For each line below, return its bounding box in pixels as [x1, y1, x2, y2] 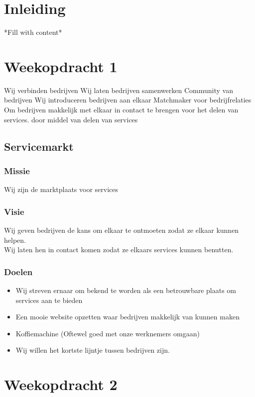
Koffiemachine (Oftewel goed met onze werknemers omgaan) [15, 328, 200, 338]
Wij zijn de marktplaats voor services [4, 184, 119, 195]
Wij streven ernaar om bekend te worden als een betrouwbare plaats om [15, 285, 237, 296]
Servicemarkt [4, 138, 74, 154]
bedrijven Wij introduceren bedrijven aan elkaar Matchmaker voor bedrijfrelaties [4, 95, 252, 105]
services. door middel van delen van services [4, 114, 138, 124]
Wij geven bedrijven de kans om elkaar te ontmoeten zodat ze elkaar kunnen [4, 225, 239, 235]
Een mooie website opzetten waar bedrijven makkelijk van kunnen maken [15, 311, 240, 322]
